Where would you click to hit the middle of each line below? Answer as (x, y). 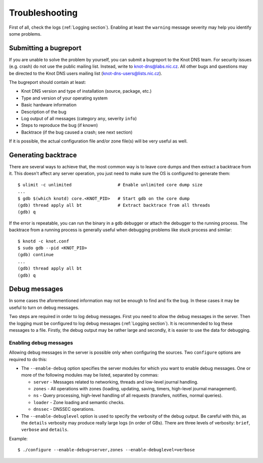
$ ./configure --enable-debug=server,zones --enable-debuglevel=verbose (106, 450)
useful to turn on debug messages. (44, 307)
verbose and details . (45, 430)
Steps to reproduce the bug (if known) (60, 125)
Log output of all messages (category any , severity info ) (79, 118)
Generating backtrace (43, 155)
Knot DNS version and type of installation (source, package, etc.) (86, 91)
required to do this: (28, 359)
